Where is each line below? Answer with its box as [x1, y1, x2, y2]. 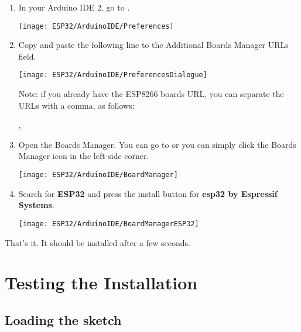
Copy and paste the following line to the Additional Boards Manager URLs [18, 39, 289, 51]
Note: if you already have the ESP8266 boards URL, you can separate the [18, 88, 284, 100]
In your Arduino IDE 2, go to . [18, 1, 130, 13]
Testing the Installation [5, 271, 198, 295]
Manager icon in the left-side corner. [18, 150, 149, 162]
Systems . [18, 199, 54, 211]
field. [18, 50, 36, 62]
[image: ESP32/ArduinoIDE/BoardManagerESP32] [18, 219, 199, 228]
